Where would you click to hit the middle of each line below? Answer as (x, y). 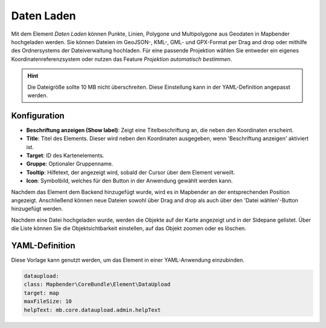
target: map (42, 293)
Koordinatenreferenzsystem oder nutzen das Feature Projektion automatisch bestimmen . (122, 59)
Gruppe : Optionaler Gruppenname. (70, 164)
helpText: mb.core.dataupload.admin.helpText (92, 310)
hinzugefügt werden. (37, 209)
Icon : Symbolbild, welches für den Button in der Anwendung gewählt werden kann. (129, 181)
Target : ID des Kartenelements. (65, 155)
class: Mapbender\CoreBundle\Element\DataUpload (97, 285)
